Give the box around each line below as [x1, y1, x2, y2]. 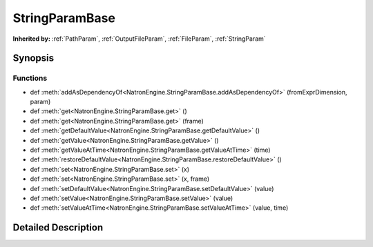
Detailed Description [12, 221, 104, 234]
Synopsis [12, 52, 55, 64]
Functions [12, 73, 48, 83]
